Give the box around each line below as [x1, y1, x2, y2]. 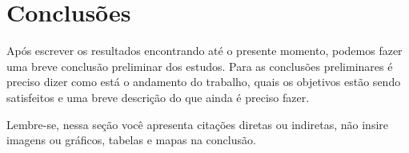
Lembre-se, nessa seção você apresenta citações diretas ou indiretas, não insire [6, 116, 388, 132]
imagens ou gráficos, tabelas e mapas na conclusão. [6, 131, 256, 148]
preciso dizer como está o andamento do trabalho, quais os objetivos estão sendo [6, 73, 401, 90]
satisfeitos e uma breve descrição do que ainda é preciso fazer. [6, 88, 310, 105]
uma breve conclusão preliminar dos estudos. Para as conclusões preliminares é [6, 57, 393, 74]
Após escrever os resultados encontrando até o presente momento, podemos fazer [6, 42, 403, 59]
